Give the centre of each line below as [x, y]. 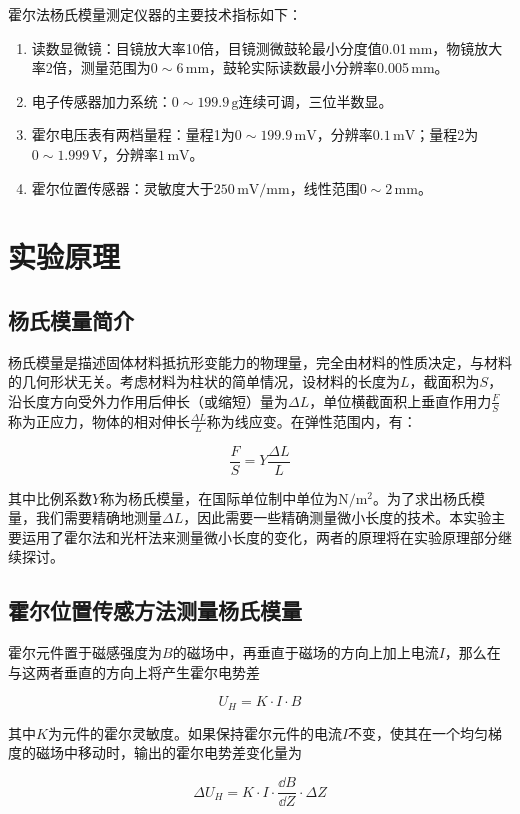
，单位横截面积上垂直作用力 [400, 400]
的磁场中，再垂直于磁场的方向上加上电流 [305, 652]
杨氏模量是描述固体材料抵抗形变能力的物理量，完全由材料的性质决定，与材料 [260, 361]
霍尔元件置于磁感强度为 [85, 652]
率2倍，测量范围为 [91, 67]
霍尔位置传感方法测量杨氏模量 [155, 610]
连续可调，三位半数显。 [315, 100]
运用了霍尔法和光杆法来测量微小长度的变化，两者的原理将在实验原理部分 [259, 536]
